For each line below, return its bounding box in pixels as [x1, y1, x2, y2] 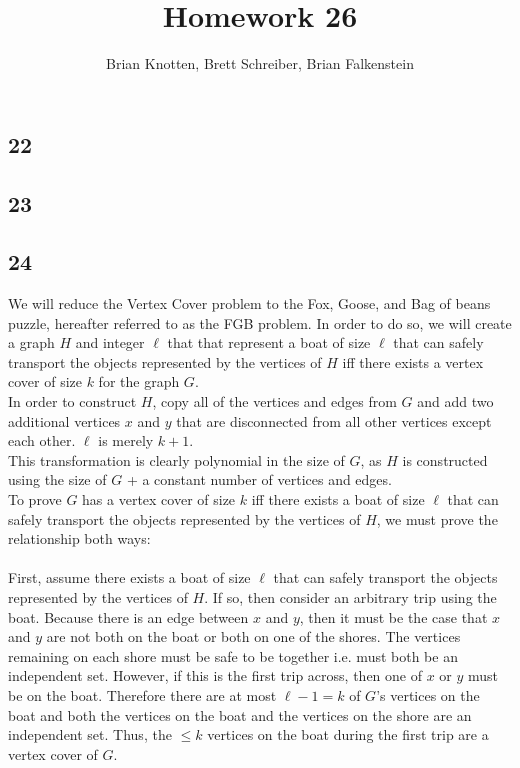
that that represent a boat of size [167, 332, 371, 353]
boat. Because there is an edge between [8, 606, 249, 627]
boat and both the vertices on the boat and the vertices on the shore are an [8, 704, 472, 725]
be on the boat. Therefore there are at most [8, 684, 277, 705]
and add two [417, 391, 494, 412]
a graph [8, 332, 55, 353]
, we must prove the [376, 508, 498, 529]
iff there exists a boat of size [251, 489, 425, 510]
